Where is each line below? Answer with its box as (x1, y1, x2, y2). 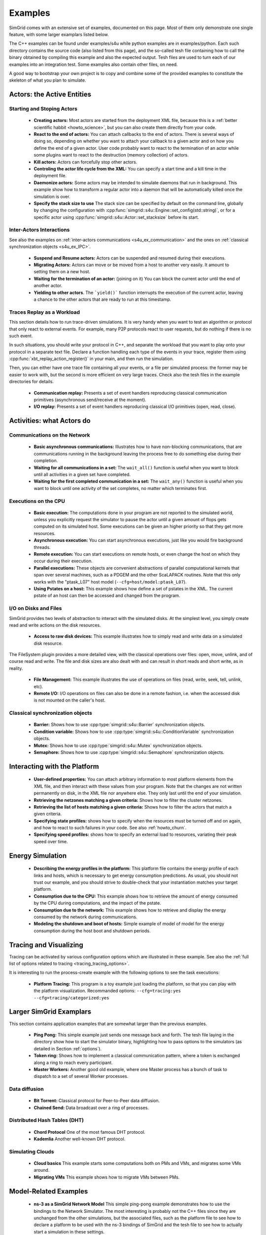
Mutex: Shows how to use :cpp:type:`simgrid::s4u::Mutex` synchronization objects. (33, 742, 203, 748)
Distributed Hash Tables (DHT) (9, 1117, 84, 1124)
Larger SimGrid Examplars (9, 1008, 92, 1016)
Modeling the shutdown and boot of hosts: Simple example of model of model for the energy (33, 921, 224, 927)
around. (33, 1167, 50, 1173)
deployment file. (33, 173, 67, 179)
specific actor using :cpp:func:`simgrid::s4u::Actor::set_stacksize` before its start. (33, 214, 199, 220)
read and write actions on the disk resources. (9, 622, 101, 628)
